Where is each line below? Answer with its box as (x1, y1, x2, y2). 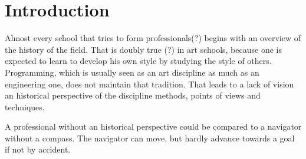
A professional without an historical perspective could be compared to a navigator (5, 120, 302, 133)
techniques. (5, 100, 45, 113)
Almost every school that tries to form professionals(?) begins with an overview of (5, 32, 301, 44)
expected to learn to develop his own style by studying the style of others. (5, 55, 272, 67)
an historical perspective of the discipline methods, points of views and (5, 89, 261, 102)
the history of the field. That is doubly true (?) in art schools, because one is (5, 43, 282, 55)
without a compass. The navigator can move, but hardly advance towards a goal (5, 131, 295, 144)
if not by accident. (5, 143, 71, 155)
